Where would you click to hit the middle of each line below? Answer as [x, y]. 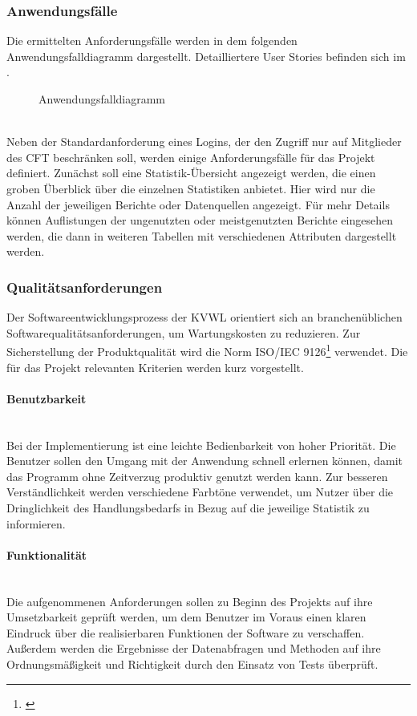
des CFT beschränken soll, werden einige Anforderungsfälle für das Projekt [191, 157]
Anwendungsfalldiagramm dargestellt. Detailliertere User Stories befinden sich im [206, 56]
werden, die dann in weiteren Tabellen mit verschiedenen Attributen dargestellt [202, 235]
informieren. [36, 523]
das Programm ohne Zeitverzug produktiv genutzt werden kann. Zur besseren [197, 476]
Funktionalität [47, 554]
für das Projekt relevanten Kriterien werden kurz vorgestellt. [155, 367]
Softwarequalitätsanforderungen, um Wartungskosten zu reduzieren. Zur [184, 332]
